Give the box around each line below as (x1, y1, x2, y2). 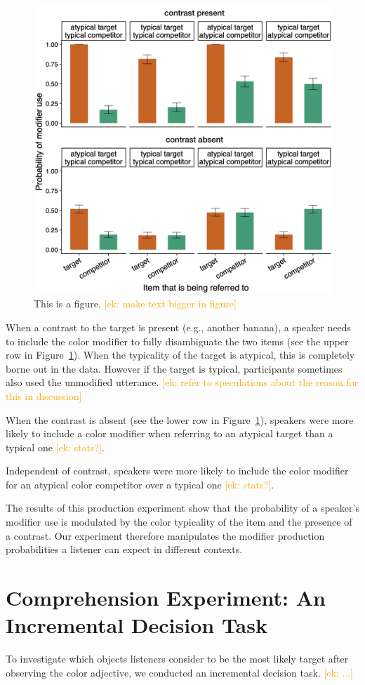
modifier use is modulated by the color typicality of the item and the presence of (6, 514, 352, 529)
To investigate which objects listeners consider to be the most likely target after (6, 651, 349, 666)
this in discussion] (6, 388, 82, 403)
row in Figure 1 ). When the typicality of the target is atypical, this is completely (6, 347, 355, 362)
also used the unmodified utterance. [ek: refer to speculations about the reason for (6, 375, 359, 390)
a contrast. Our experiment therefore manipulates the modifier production (6, 528, 325, 543)
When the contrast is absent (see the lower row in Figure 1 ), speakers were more (6, 412, 354, 427)
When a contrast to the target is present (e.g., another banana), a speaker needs (6, 319, 352, 334)
